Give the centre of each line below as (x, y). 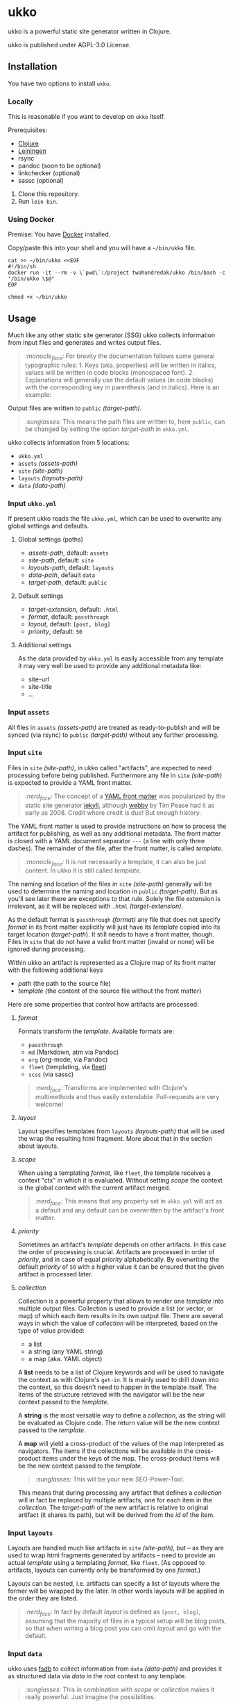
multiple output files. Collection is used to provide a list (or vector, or (115, 1308)
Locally (20, 102)
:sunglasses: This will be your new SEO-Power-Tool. (110, 1479)
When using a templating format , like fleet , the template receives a (114, 1173)
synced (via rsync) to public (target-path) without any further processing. (113, 735)
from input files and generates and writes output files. (85, 343)
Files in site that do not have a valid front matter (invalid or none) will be (111, 942)
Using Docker (31, 219)
